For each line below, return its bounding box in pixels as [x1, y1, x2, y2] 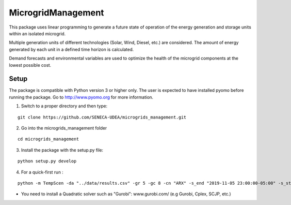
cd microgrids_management [17, 136, 80, 142]
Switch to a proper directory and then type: [21, 103, 108, 109]
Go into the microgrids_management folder [21, 125, 107, 131]
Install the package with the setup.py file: [21, 147, 104, 153]
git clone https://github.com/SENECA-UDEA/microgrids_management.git [17, 114, 187, 120]
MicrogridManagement [9, 7, 104, 18]
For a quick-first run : [21, 169, 64, 175]
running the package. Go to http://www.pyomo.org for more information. [9, 94, 154, 100]
